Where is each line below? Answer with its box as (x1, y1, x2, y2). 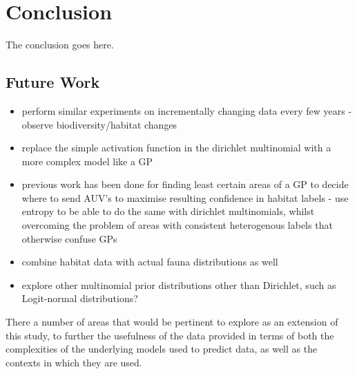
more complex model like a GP (21, 153, 153, 168)
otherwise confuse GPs (21, 231, 117, 245)
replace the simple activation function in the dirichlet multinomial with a (21, 140, 331, 155)
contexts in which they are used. (6, 355, 142, 369)
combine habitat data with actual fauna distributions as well (21, 254, 278, 269)
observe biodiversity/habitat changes (21, 117, 177, 131)
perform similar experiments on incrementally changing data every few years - (21, 103, 352, 118)
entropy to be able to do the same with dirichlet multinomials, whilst (21, 204, 315, 218)
